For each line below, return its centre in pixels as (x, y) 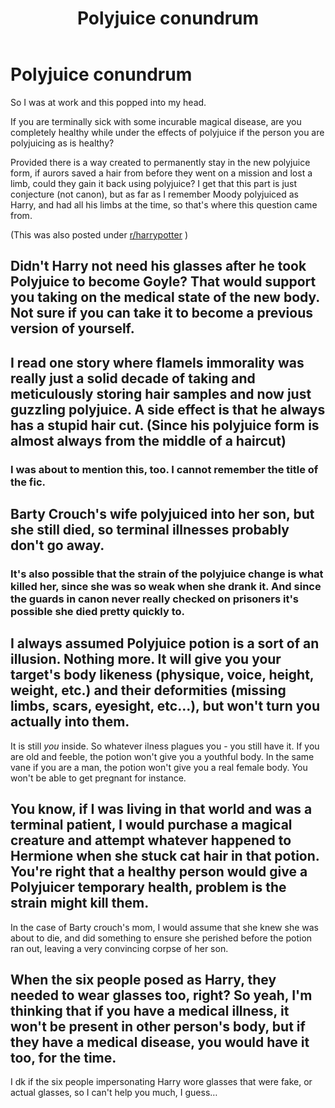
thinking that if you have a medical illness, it (150, 1010)
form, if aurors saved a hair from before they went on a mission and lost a (161, 173)
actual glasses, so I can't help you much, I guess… (114, 1093)
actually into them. (70, 722)
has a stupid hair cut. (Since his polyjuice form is (165, 425)
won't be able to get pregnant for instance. (98, 778)
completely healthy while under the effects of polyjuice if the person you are (167, 132)
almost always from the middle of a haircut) (148, 440)
